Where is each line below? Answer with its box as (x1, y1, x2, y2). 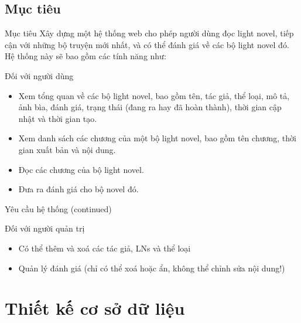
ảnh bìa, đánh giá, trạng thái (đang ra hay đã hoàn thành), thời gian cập (18, 101, 282, 113)
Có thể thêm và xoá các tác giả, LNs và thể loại (18, 242, 191, 254)
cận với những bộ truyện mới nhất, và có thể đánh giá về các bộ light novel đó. (5, 38, 289, 50)
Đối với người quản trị (5, 222, 85, 234)
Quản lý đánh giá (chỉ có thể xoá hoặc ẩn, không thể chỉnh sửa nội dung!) (18, 261, 285, 274)
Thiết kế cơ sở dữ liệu (5, 296, 185, 320)
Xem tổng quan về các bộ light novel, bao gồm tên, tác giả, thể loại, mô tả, (18, 89, 290, 101)
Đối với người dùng (5, 69, 74, 81)
